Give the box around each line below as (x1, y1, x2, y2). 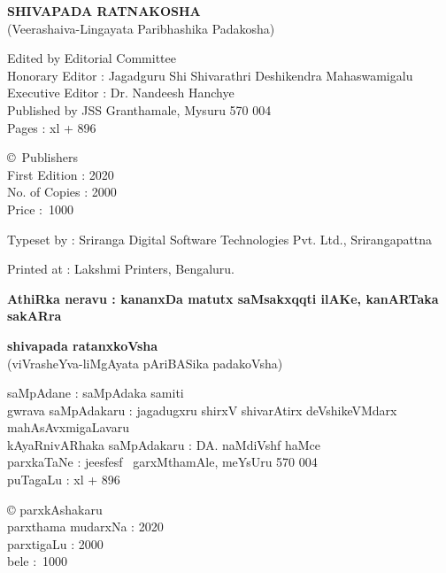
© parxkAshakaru (7, 499, 103, 518)
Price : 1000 (7, 199, 73, 218)
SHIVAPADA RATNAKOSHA (7, 2, 201, 19)
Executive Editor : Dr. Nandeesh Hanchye (7, 83, 235, 102)
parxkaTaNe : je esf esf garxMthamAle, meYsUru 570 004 (7, 453, 318, 471)
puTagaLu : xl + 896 (7, 470, 120, 489)
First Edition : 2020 (7, 165, 114, 183)
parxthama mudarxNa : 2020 (7, 517, 164, 536)
